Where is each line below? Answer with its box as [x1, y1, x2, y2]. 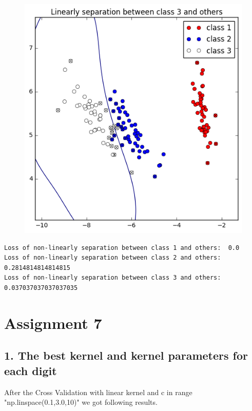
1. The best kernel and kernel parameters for [4, 347, 248, 363]
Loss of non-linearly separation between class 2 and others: [4, 254, 221, 262]
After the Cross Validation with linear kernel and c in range [4, 386, 192, 397]
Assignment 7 [4, 312, 102, 333]
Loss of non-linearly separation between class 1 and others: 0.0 [4, 244, 240, 251]
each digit [4, 362, 57, 378]
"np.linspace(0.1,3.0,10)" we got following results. [4, 397, 158, 407]
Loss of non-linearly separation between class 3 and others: [4, 274, 221, 282]
